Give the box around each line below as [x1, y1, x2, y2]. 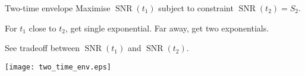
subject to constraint [158, 2, 234, 14]
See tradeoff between [5, 42, 80, 54]
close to [29, 21, 56, 34]
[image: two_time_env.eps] [5, 62, 111, 71]
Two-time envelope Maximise [5, 2, 111, 14]
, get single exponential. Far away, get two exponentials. [65, 21, 269, 34]
